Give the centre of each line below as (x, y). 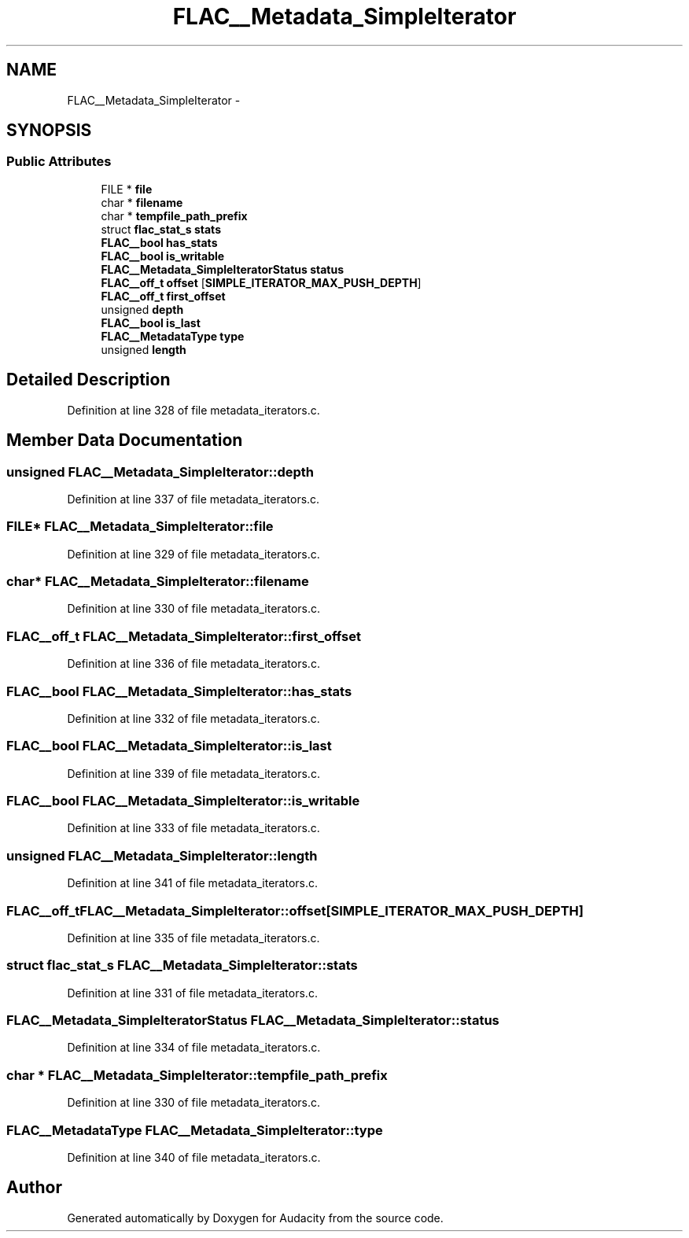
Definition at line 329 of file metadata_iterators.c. (193, 554)
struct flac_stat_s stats (161, 229)
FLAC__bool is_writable (163, 256)
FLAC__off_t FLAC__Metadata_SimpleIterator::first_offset (184, 636)
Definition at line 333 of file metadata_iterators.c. (193, 828)
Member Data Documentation (125, 440)
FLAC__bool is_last (151, 322)
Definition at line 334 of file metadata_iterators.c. (194, 1048)
